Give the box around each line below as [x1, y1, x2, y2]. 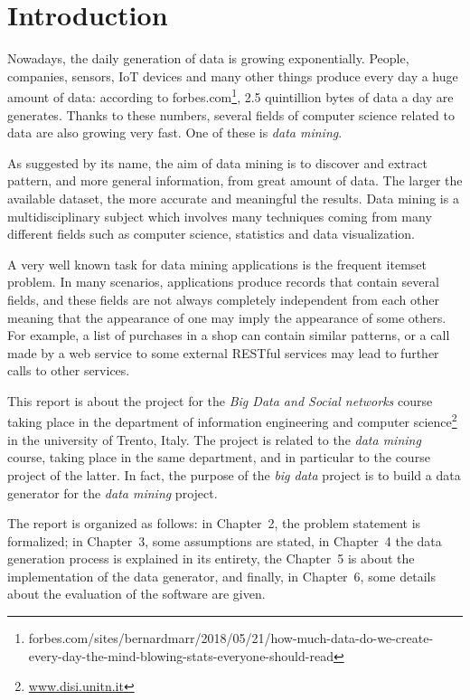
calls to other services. [7, 361, 130, 380]
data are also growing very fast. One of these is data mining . [7, 123, 343, 142]
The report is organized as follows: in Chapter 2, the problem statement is [7, 514, 421, 533]
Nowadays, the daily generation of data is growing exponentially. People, [7, 49, 409, 68]
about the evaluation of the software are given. [7, 584, 266, 603]
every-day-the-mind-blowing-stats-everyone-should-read [28, 646, 334, 665]
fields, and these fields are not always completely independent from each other [7, 289, 439, 308]
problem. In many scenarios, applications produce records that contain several [7, 272, 439, 291]
